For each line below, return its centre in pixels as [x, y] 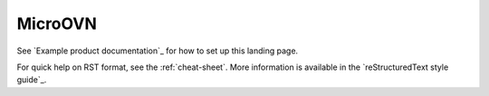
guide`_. [32, 80]
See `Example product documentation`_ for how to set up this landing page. [158, 51]
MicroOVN [57, 24]
